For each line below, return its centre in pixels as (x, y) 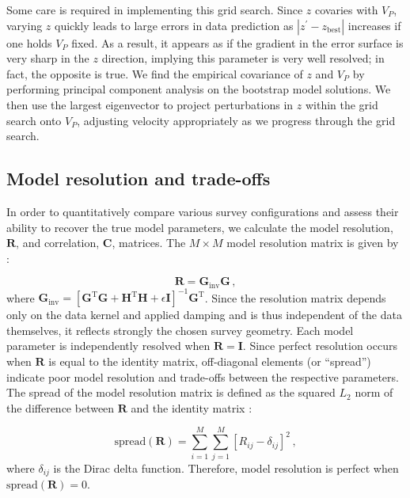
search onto (34, 120)
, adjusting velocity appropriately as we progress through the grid (236, 120)
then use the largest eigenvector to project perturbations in (150, 104)
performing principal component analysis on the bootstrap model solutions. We (199, 89)
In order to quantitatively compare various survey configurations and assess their (203, 211)
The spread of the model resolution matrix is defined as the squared (171, 392)
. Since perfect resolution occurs (320, 346)
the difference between (61, 407)
